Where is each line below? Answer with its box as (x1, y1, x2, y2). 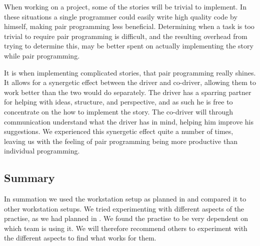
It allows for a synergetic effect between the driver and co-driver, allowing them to (4, 77, 256, 87)
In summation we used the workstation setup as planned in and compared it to (4, 193, 246, 204)
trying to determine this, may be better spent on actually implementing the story (4, 40, 253, 51)
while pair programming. (4, 50, 80, 60)
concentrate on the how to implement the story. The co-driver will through (4, 106, 233, 116)
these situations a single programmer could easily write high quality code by (4, 11, 237, 21)
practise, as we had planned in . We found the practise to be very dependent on (4, 213, 248, 223)
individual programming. (4, 145, 80, 156)
